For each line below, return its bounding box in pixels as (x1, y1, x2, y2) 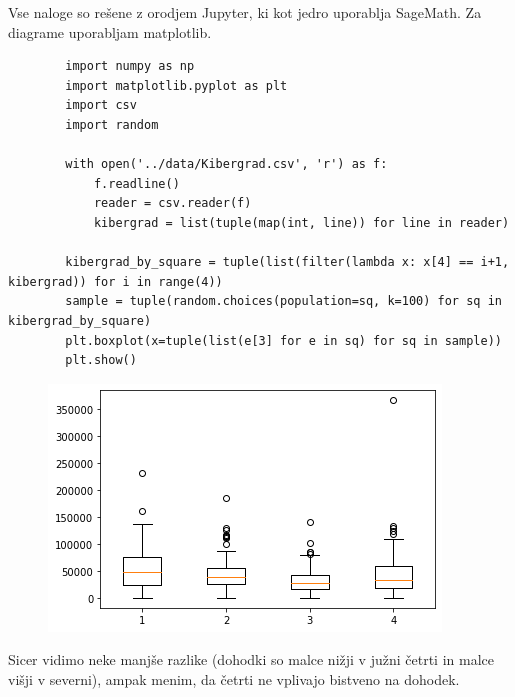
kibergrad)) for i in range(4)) (8, 274, 223, 289)
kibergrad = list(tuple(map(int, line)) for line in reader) (93, 215, 510, 230)
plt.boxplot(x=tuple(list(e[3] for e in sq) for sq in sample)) (65, 333, 502, 348)
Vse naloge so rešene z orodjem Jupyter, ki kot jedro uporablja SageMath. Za (8, 2, 482, 22)
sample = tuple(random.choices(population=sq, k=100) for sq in (65, 294, 502, 309)
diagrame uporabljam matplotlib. (8, 21, 212, 42)
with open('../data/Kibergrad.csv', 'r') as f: (65, 157, 388, 172)
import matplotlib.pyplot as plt (65, 78, 288, 93)
